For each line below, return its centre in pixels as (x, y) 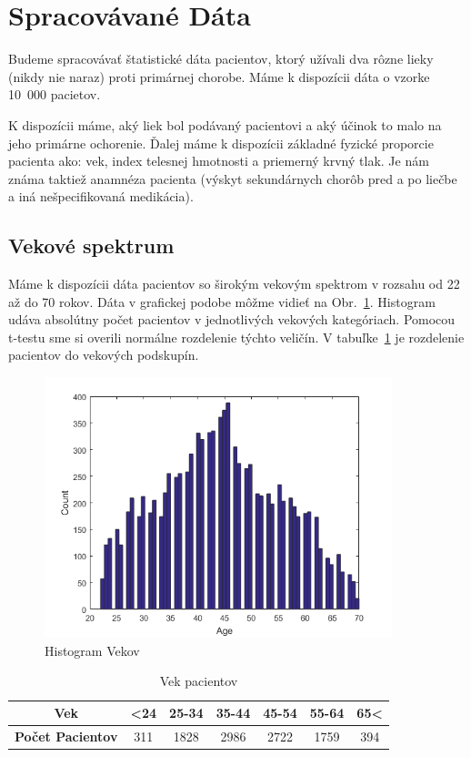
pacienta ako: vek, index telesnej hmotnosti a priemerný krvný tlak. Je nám (219, 161)
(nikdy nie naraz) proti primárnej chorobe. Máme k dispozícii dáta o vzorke (219, 76)
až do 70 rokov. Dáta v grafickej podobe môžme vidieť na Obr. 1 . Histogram (222, 301)
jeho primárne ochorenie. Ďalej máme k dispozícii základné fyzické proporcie (221, 143)
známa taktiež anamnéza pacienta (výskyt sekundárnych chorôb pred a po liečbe (233, 178)
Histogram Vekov (92, 650)
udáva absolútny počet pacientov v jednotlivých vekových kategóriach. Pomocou (232, 319)
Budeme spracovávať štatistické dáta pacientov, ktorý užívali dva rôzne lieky (221, 59)
